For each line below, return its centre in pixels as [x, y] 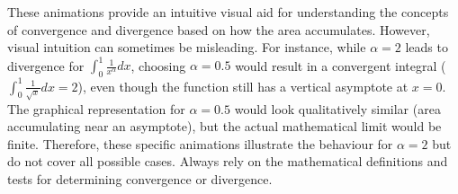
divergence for [46, 65]
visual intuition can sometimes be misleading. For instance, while [187, 47]
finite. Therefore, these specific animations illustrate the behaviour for [200, 143]
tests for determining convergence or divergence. [140, 178]
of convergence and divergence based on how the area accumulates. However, [219, 29]
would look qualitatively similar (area [337, 108]
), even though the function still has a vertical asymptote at [243, 86]
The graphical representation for [96, 108]
